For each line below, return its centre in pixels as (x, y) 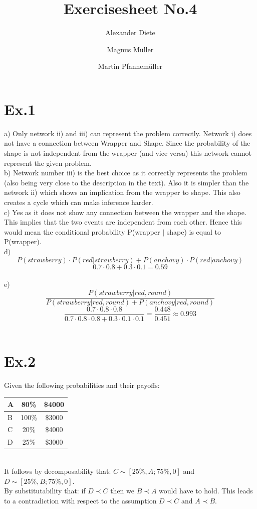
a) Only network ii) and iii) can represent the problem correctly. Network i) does (128, 133)
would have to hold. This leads (206, 491)
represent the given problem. (48, 163)
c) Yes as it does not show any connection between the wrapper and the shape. (125, 212)
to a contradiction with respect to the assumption (80, 500)
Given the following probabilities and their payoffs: (82, 385)
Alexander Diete (130, 32)
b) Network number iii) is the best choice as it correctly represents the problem (126, 173)
